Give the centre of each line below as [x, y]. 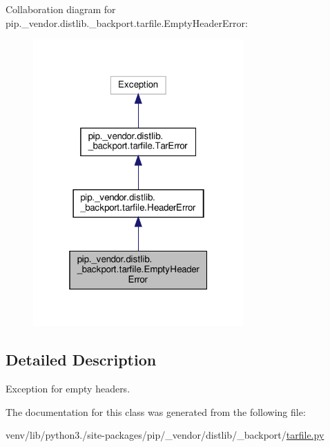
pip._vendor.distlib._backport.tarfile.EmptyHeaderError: [127, 22]
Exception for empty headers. [68, 389]
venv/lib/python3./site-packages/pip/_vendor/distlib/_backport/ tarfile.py [165, 435]
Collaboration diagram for [61, 9]
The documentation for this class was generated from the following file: [156, 411]
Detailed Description [81, 360]
